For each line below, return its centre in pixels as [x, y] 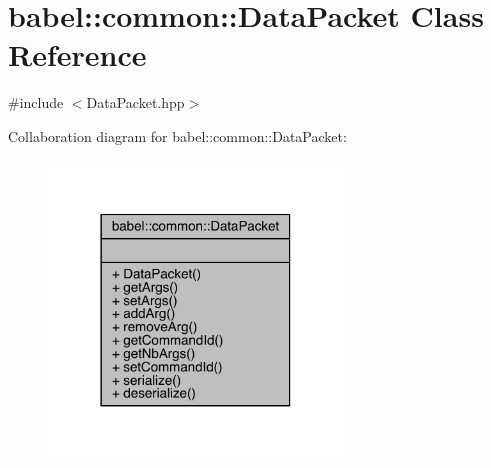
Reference [77, 54]
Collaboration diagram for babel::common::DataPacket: [177, 135]
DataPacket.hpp [135, 102]
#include [36, 102]
